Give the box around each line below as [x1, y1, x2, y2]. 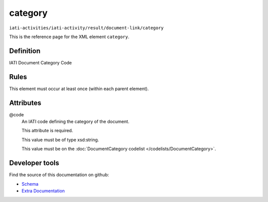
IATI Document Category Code [9, 59, 72, 65]
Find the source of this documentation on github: [9, 172, 109, 178]
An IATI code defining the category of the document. [21, 119, 130, 125]
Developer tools [9, 159, 60, 167]
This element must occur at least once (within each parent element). [9, 86, 149, 92]
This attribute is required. [21, 128, 73, 134]
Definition [9, 47, 41, 55]
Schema [21, 181, 39, 187]
